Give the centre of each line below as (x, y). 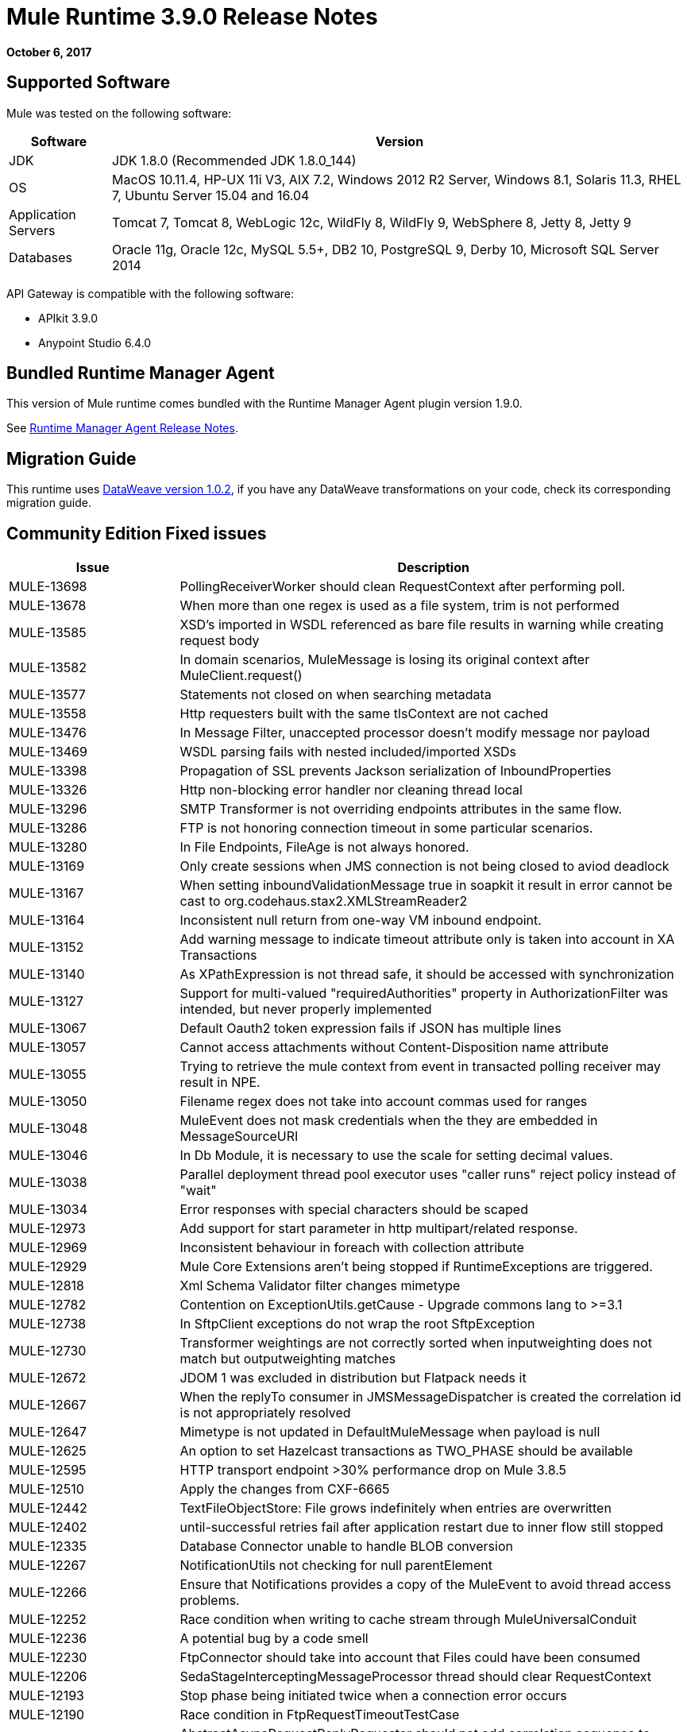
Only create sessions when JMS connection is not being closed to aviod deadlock (425, 866)
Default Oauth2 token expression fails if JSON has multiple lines (371, 1028)
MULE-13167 (46, 893)
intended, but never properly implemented (306, 1009)
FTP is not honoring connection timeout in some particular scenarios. (386, 828)
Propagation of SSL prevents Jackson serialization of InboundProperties (396, 771)
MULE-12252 (48, 1620)
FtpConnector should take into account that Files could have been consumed (410, 1658)
